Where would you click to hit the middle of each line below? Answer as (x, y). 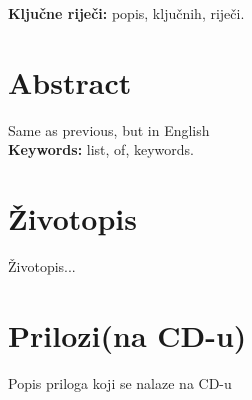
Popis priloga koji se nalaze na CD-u (120, 382)
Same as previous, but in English (109, 129)
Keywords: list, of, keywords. (101, 149)
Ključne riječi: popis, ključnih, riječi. (126, 13)
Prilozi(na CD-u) (127, 334)
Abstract (70, 81)
